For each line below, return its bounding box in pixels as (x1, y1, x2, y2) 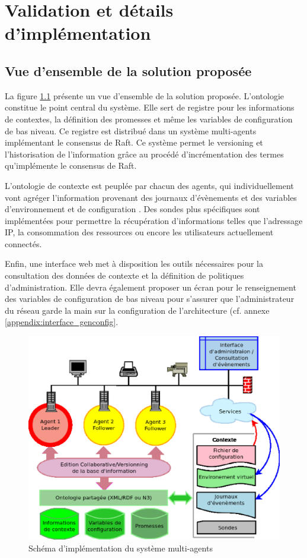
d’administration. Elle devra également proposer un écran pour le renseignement (5, 280, 296, 293)
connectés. (5, 237, 42, 250)
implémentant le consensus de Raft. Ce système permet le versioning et (5, 136, 263, 149)
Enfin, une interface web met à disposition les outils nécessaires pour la (5, 257, 264, 270)
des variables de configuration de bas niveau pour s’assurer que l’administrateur (5, 292, 295, 305)
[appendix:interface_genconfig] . (5, 316, 119, 328)
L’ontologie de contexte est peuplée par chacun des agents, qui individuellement (5, 179, 294, 191)
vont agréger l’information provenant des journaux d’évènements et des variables (5, 191, 297, 203)
